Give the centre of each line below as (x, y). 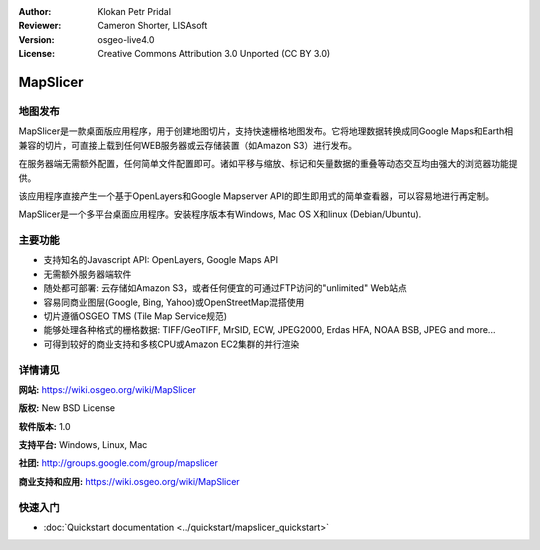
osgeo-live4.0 (126, 39)
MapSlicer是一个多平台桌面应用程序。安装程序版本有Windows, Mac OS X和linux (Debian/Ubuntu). (220, 214)
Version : (36, 39)
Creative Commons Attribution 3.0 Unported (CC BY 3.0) (214, 54)
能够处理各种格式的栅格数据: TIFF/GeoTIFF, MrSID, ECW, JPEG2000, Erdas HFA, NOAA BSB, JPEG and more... (269, 330)
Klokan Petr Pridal (134, 11)
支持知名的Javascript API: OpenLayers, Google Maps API (161, 260)
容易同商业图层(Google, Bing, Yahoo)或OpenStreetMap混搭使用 (174, 302)
